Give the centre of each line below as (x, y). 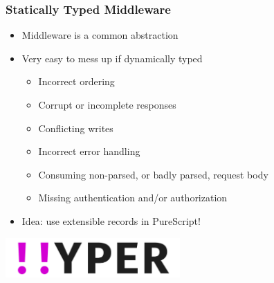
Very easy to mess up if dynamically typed (112, 58)
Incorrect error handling (89, 151)
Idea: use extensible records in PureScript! (111, 220)
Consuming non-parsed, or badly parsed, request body (153, 174)
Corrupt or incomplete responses (107, 104)
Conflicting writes (76, 128)
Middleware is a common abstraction (100, 35)
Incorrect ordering (76, 81)
